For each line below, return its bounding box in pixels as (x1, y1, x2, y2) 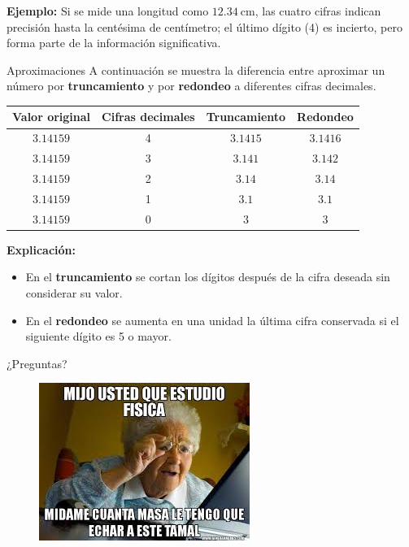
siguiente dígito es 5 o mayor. (25, 328, 172, 345)
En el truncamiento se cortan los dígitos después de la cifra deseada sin (25, 268, 390, 285)
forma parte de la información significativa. (7, 34, 221, 51)
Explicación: (7, 241, 76, 258)
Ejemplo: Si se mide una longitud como (7, 2, 209, 19)
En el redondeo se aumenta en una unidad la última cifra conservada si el (25, 311, 399, 328)
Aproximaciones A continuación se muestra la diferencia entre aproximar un (7, 61, 385, 78)
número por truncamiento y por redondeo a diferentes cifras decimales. (7, 77, 376, 94)
